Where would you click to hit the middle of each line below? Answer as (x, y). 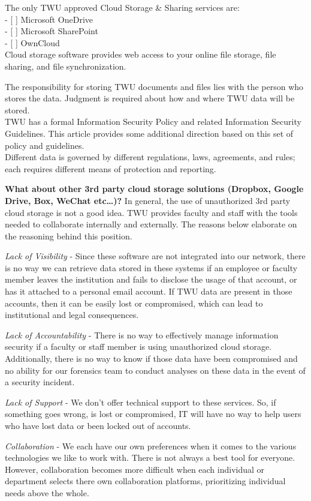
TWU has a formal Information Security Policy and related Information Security (153, 121)
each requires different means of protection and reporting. (111, 168)
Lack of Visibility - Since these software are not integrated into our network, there (155, 256)
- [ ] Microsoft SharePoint (52, 31)
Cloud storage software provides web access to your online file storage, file (141, 54)
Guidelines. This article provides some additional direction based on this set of (149, 133)
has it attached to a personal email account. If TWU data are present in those (149, 291)
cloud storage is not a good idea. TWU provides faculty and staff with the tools (151, 212)
